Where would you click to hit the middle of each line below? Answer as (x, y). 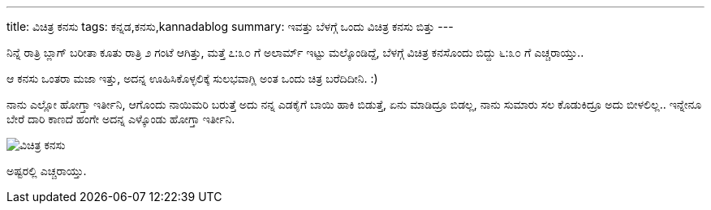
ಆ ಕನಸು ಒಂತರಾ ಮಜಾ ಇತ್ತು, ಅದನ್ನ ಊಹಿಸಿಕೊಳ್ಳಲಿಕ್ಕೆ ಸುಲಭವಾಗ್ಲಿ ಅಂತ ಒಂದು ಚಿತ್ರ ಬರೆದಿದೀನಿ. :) (192, 78)
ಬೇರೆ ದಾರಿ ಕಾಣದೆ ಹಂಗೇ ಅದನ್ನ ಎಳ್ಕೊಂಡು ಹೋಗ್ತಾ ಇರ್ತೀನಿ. (121, 119)
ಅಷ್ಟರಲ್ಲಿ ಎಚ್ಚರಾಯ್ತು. (47, 171)
